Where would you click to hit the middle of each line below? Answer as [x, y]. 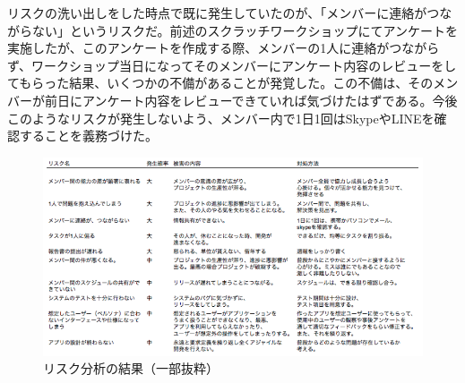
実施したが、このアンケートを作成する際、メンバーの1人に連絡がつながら [224, 48]
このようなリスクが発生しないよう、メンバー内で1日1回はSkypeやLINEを [221, 118]
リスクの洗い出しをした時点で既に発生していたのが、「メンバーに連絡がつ [224, 13]
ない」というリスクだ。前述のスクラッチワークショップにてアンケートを [245, 30]
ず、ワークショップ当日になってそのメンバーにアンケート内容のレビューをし [232, 65]
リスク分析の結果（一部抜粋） [131, 368]
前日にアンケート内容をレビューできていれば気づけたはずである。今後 [251, 100]
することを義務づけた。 [88, 136]
